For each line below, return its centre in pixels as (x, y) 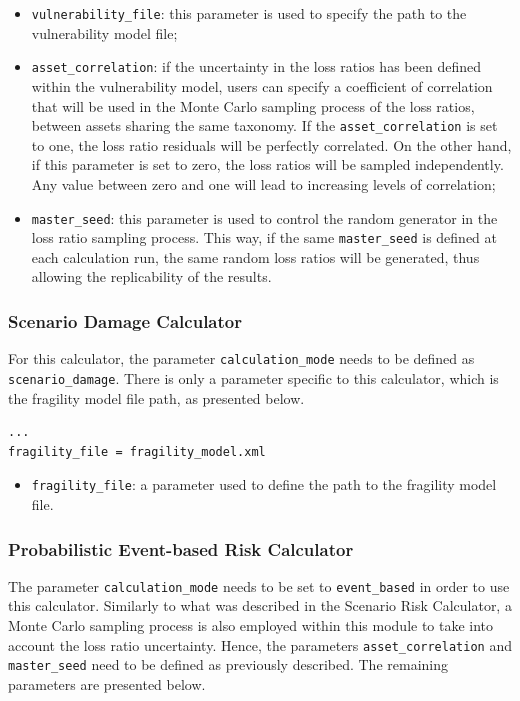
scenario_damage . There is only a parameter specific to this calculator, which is (253, 377)
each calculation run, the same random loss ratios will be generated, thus (255, 256)
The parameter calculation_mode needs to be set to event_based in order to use (259, 585)
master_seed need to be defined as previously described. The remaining (228, 664)
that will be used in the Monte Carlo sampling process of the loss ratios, (253, 105)
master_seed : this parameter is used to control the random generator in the (264, 217)
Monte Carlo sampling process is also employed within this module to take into (251, 625)
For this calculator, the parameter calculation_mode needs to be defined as (241, 358)
